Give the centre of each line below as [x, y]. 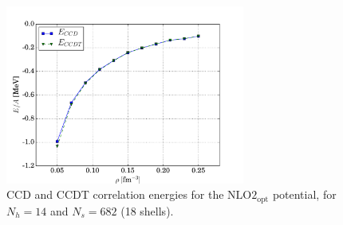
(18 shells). [147, 210]
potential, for [304, 194]
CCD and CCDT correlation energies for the [115, 194]
